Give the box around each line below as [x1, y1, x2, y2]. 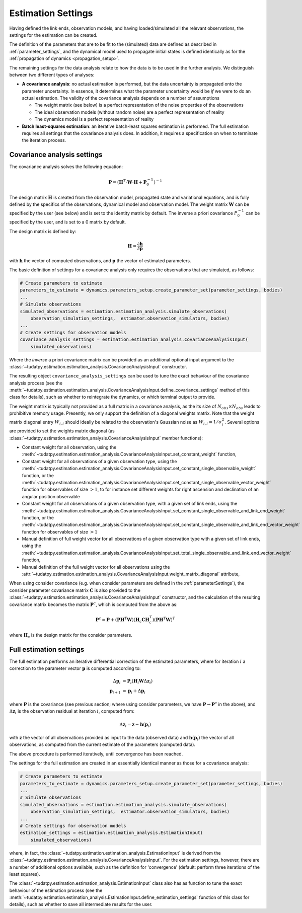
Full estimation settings [9, 645, 85, 654]
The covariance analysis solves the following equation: [9, 164, 123, 170]
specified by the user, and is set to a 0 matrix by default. [9, 219, 126, 225]
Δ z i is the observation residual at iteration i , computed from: [9, 708, 135, 716]
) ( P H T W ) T [152, 616, 176, 623]
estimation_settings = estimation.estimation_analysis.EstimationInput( [20, 830, 203, 835]
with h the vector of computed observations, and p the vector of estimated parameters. [9, 257, 191, 264]
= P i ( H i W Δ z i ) [122, 678, 153, 685]
